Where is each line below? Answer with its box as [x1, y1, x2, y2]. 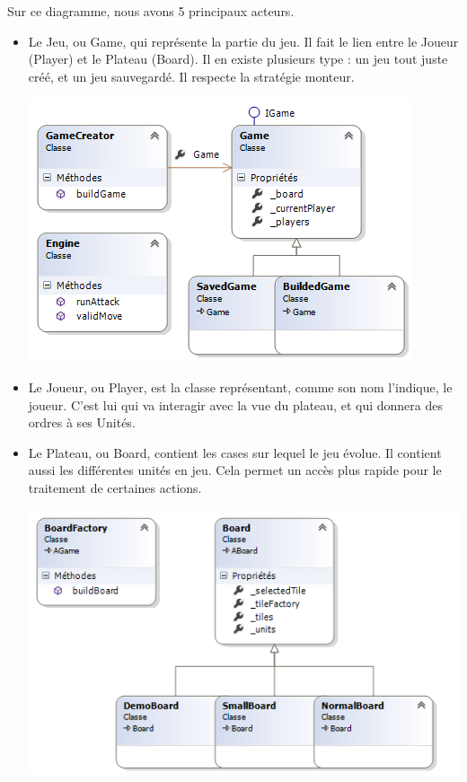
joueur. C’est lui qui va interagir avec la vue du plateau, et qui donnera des [28, 395, 443, 414]
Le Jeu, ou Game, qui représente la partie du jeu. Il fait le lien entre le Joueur [28, 31, 459, 50]
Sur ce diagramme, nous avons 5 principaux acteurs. [7, 2, 295, 20]
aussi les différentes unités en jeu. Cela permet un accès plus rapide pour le [28, 461, 442, 479]
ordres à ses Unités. [28, 413, 136, 432]
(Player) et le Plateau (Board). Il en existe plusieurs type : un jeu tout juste [28, 49, 448, 68]
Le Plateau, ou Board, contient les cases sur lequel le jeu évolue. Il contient [28, 443, 442, 461]
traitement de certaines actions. [28, 478, 202, 496]
